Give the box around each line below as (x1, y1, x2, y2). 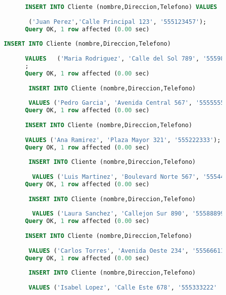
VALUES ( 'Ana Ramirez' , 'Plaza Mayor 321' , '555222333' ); (25, 136, 221, 144)
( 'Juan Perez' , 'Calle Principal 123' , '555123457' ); (28, 18, 207, 25)
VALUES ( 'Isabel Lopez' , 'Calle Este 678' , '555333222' (28, 284, 218, 292)
